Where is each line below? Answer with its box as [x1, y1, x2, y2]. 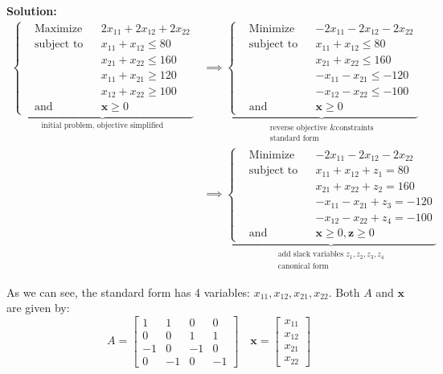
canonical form [277, 262, 329, 271]
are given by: [6, 299, 70, 316]
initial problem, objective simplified [41, 121, 164, 130]
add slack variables [277, 250, 344, 259]
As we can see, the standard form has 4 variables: [6, 283, 251, 300]
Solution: [6, 2, 57, 18]
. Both [328, 283, 360, 300]
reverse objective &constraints [269, 123, 374, 132]
